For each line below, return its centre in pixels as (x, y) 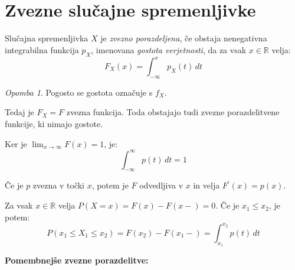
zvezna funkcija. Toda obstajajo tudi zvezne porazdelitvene (173, 112)
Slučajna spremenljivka (47, 38)
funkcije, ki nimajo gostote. (54, 123)
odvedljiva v (161, 185)
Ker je (16, 143)
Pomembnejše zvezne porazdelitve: (77, 260)
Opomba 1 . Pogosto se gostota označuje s (79, 92)
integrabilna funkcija (42, 49)
